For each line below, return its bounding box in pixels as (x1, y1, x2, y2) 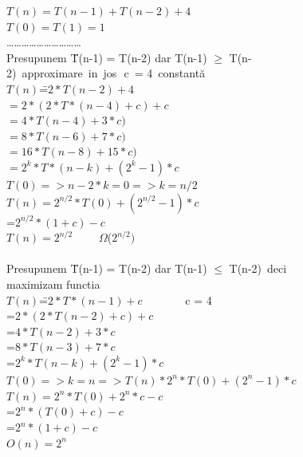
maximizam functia (6, 275, 100, 292)
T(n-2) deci (229, 260, 287, 277)
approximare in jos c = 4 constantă (22, 65, 206, 81)
